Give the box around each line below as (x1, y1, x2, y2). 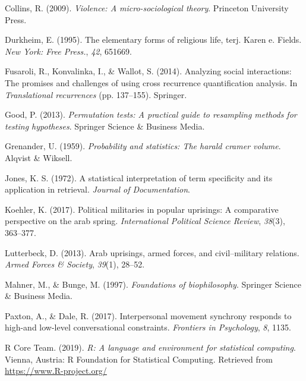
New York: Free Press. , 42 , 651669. (5, 45, 132, 57)
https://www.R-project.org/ (5, 364, 107, 377)
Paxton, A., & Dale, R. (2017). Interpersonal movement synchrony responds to (5, 309, 292, 322)
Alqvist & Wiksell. (5, 151, 72, 163)
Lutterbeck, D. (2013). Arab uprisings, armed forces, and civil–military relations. (5, 246, 299, 259)
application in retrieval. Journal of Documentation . (5, 183, 190, 196)
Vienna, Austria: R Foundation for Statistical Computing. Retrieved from (5, 352, 273, 365)
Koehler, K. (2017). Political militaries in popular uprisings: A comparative (5, 203, 279, 215)
